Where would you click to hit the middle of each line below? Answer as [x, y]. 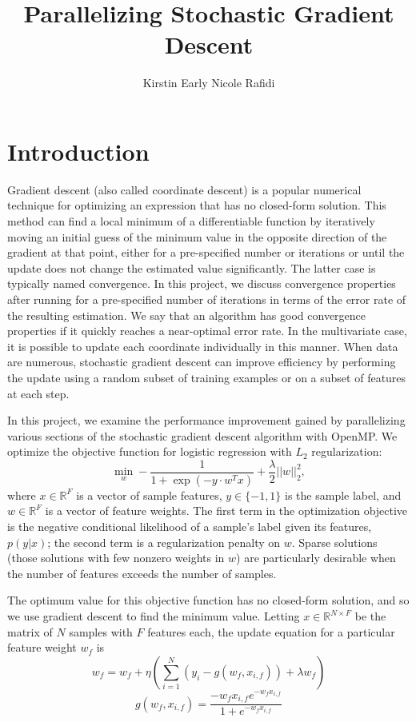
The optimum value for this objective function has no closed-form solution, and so [208, 600]
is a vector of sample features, [149, 495]
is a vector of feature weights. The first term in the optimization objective [226, 511]
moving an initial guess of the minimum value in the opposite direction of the [197, 236]
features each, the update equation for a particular [271, 631]
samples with [101, 631]
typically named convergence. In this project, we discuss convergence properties [202, 283]
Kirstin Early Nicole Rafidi [209, 83]
